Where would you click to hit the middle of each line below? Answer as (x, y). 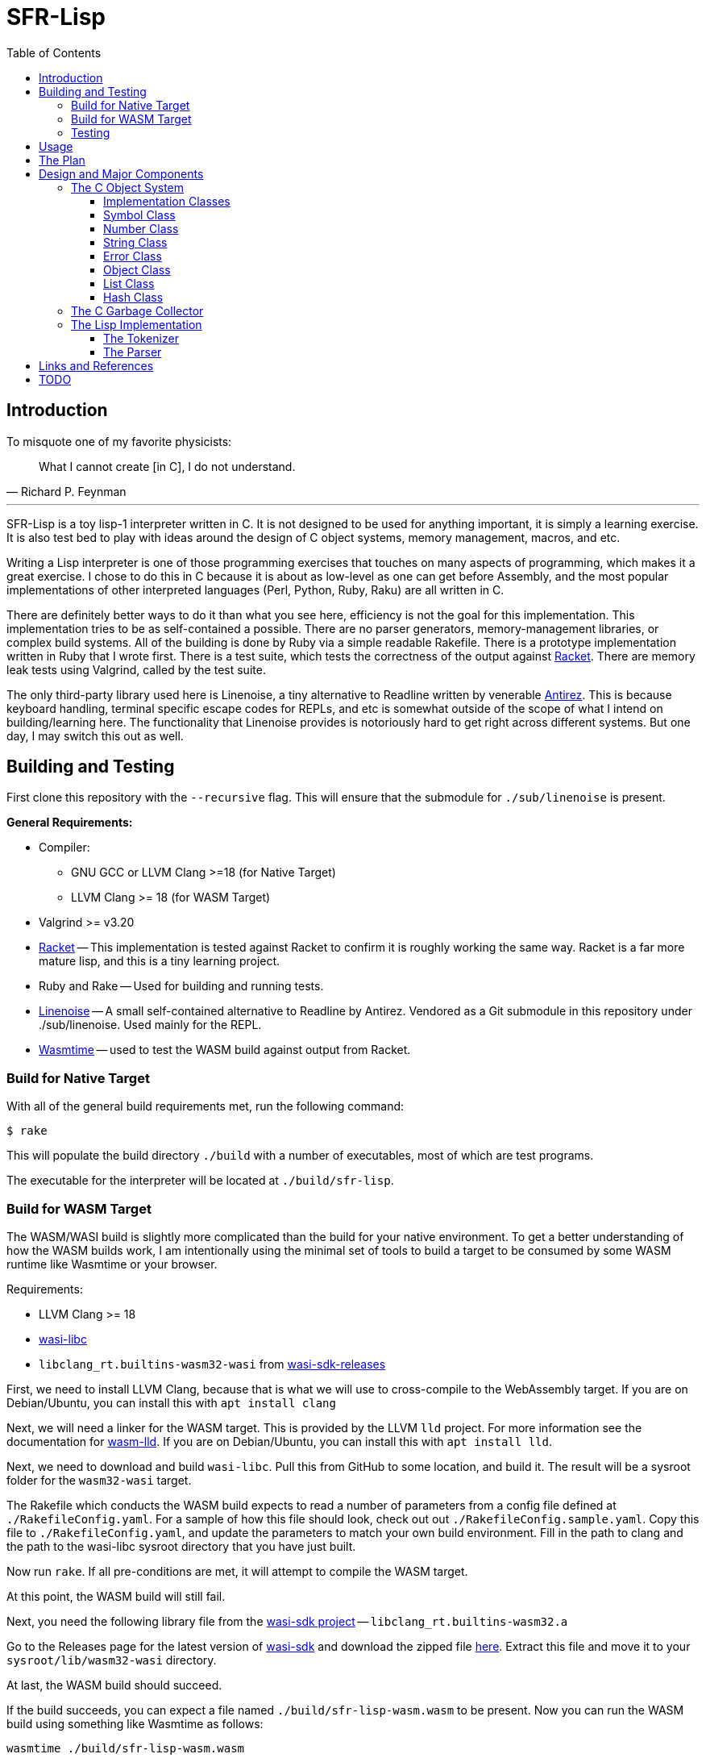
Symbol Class (139, 215)
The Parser (133, 352)
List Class (129, 283)
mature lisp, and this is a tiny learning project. (160, 961)
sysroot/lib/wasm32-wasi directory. (112, 1660)
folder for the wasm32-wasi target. (99, 1480)
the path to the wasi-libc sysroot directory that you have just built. (181, 1546)
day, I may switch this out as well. (95, 735)
